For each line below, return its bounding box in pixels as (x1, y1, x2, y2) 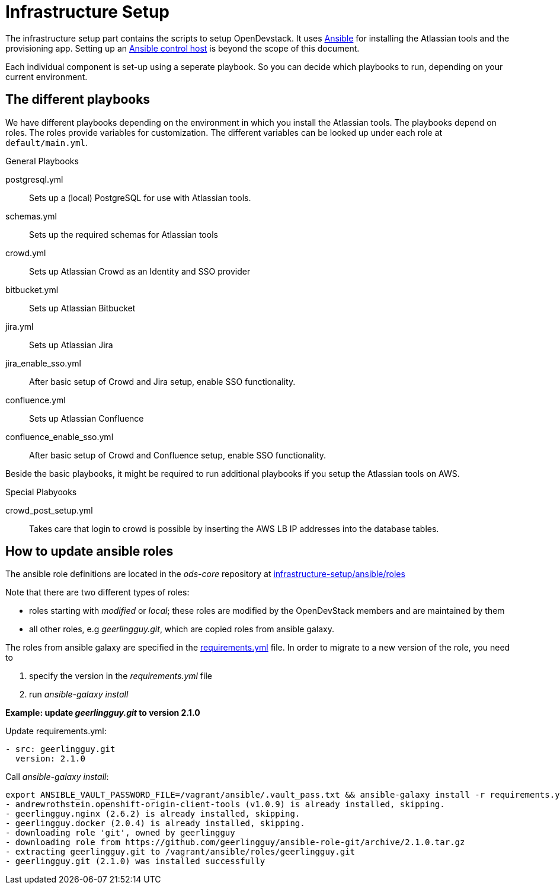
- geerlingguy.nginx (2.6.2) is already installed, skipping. (5, 809, 300, 819)
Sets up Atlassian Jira (29, 339, 113, 350)
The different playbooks (5, 92, 151, 107)
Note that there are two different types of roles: (5, 587, 190, 598)
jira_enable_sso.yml (5, 358, 81, 368)
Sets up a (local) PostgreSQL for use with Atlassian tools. (29, 192, 251, 203)
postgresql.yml (5, 174, 63, 184)
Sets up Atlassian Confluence (29, 413, 144, 423)
